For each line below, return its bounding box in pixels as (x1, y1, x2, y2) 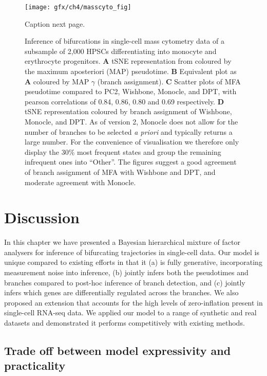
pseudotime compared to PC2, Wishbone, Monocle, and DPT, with (25, 86, 237, 97)
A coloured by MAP (25, 76, 89, 86)
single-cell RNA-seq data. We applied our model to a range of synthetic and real (4, 307, 257, 318)
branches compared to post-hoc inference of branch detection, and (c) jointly (4, 277, 245, 288)
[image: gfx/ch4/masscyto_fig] (25, 4, 131, 11)
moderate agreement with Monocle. (25, 176, 136, 187)
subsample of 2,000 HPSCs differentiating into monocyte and (25, 45, 217, 56)
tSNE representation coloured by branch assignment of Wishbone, (25, 106, 232, 117)
